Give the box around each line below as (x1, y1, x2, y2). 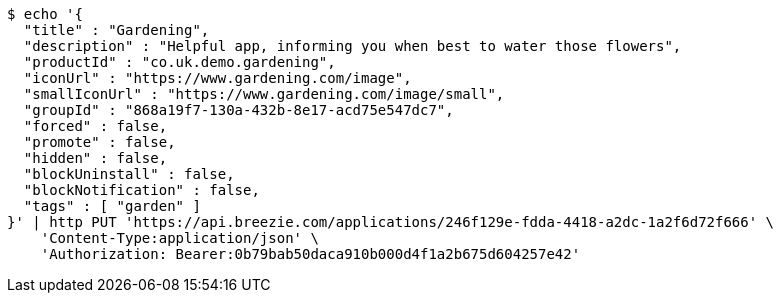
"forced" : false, (23, 118, 168, 134)
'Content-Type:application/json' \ (40, 230, 319, 246)
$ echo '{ (7, 6, 83, 22)
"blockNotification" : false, (23, 182, 260, 198)
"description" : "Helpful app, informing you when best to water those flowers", (23, 38, 682, 54)
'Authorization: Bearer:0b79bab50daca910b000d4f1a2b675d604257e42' (40, 246, 581, 262)
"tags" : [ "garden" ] (23, 198, 201, 214)
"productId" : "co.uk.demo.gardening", (23, 54, 336, 70)
